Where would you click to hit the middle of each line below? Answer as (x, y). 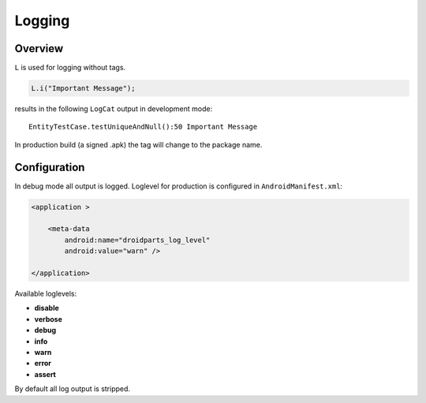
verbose (48, 319)
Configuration (50, 167)
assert (45, 374)
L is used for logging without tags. (70, 68)
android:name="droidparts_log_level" (137, 240)
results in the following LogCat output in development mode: (114, 109)
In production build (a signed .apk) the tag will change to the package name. (138, 144)
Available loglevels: (46, 294)
